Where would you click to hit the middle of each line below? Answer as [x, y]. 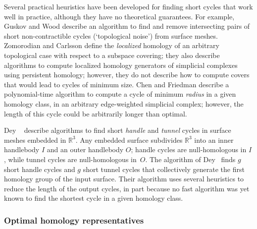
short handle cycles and [40, 169]
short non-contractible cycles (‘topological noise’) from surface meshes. [111, 35]
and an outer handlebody [85, 149]
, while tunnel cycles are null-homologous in [70, 159]
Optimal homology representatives [74, 220]
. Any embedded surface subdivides [129, 140]
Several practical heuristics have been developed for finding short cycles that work [128, 6]
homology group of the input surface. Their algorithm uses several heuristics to [124, 179]
